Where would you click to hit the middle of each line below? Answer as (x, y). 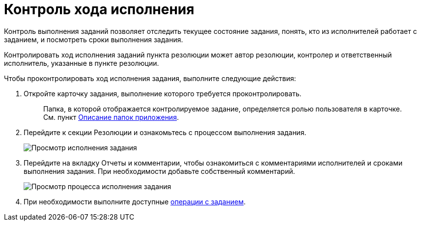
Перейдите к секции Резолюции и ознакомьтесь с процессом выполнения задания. (165, 132)
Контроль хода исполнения (99, 9)
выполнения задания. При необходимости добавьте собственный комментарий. (159, 171)
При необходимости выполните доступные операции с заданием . (135, 201)
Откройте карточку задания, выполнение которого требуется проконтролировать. (163, 93)
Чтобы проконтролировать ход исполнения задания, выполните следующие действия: (150, 78)
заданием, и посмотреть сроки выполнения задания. (94, 39)
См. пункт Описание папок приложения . (111, 117)
